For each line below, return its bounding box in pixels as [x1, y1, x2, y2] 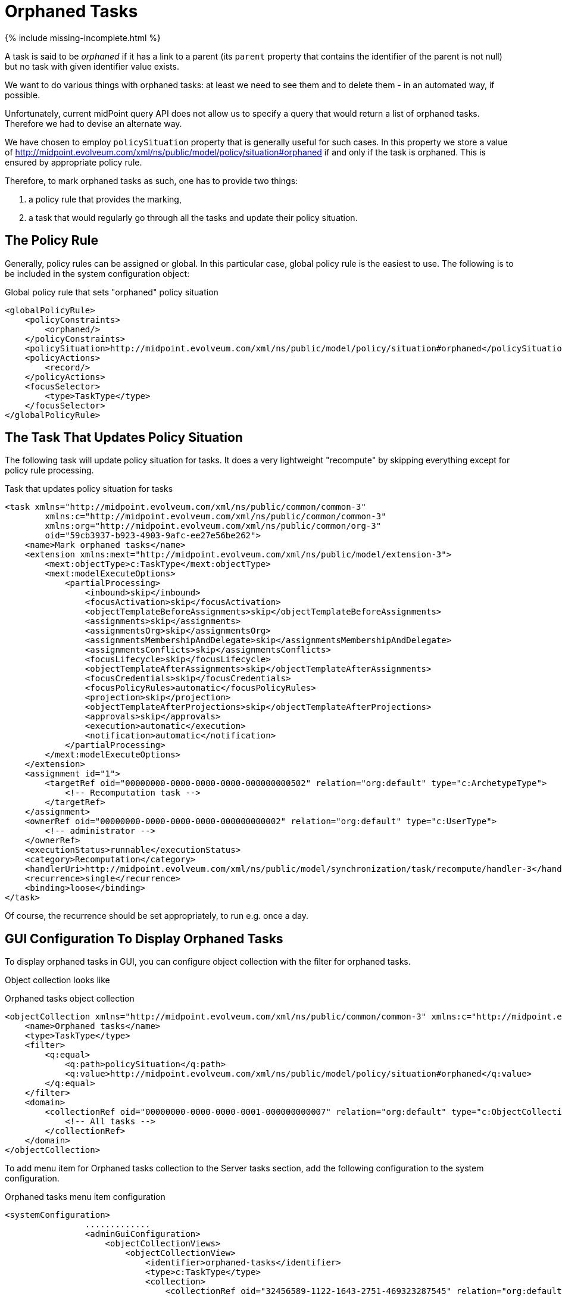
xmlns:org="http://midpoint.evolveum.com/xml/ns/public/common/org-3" [45, 521, 382, 531]
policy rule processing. [5, 465, 94, 476]
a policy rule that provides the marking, [29, 194, 182, 204]
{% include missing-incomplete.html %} [5, 32, 161, 43]
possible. [5, 89, 40, 100]
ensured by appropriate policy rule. [5, 157, 142, 167]
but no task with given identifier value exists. [5, 61, 179, 71]
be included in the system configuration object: [5, 268, 190, 279]
